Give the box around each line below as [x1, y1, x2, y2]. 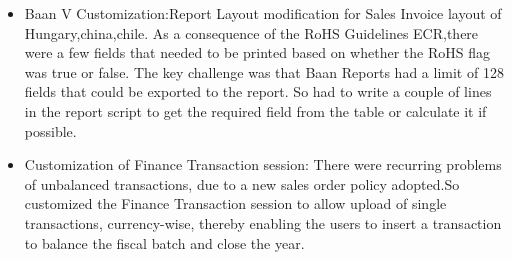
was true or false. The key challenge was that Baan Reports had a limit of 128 [24, 61, 504, 82]
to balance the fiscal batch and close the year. [24, 232, 305, 253]
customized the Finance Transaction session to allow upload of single [24, 193, 447, 214]
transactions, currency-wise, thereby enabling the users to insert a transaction [24, 212, 502, 233]
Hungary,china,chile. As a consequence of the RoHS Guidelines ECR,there [24, 22, 479, 43]
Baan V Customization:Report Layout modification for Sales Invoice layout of [24, 3, 502, 23]
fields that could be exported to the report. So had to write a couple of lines [24, 81, 492, 102]
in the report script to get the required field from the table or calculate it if [24, 100, 487, 121]
